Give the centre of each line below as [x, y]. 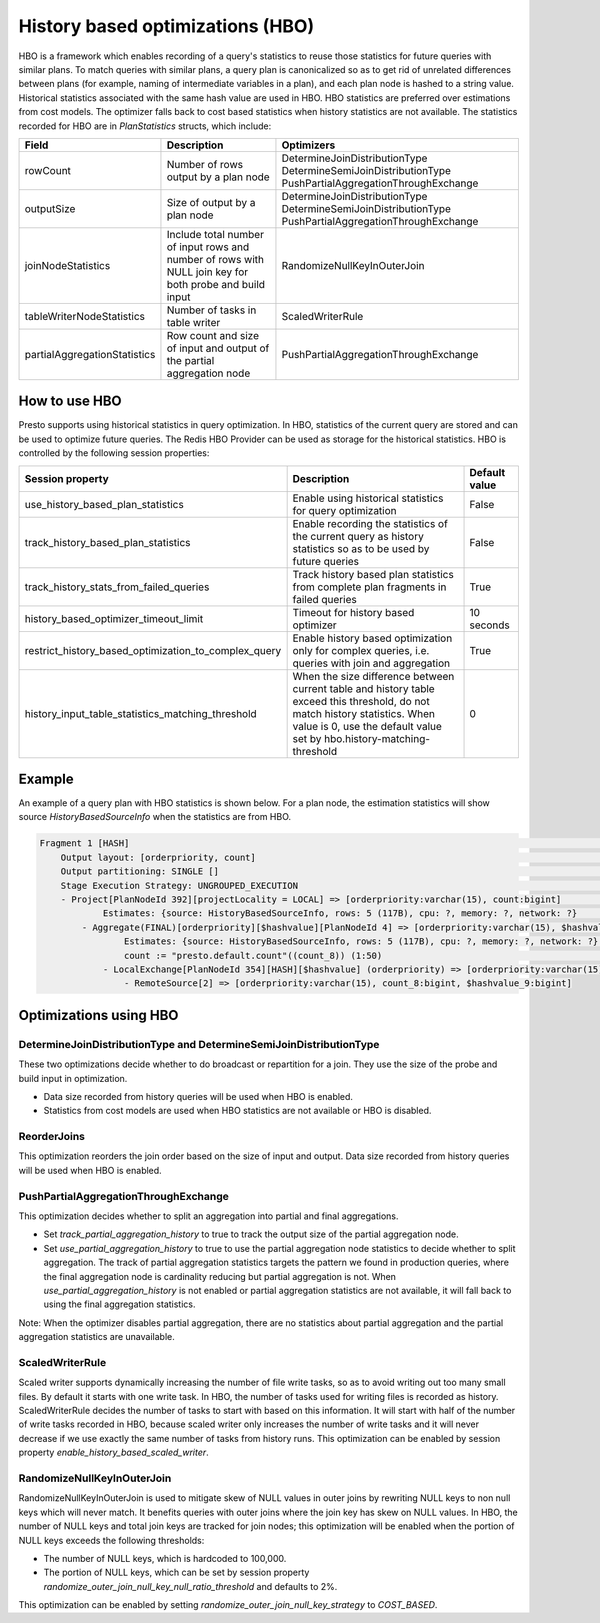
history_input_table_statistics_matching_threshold [140, 713]
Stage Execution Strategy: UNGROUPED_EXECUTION [179, 885]
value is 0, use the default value [367, 726]
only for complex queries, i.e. [361, 650]
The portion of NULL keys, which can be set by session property [176, 1572]
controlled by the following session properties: [114, 453]
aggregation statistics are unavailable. [96, 1337]
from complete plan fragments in [369, 587]
